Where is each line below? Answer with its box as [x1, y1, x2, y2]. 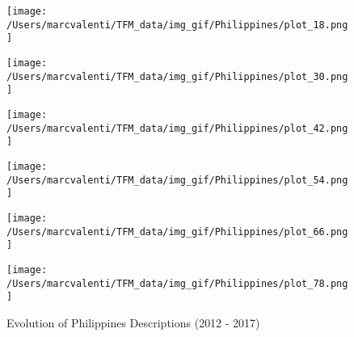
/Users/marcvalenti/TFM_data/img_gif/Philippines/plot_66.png [6, 225, 348, 238]
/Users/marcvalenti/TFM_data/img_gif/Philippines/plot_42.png [6, 122, 348, 134]
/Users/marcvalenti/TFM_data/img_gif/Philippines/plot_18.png [6, 19, 348, 31]
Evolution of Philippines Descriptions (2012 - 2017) [6, 314, 260, 331]
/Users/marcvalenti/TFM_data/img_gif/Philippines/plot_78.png [6, 277, 348, 289]
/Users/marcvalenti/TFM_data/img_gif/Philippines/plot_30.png [6, 70, 348, 82]
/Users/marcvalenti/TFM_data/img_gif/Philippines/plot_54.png [6, 174, 348, 186]
